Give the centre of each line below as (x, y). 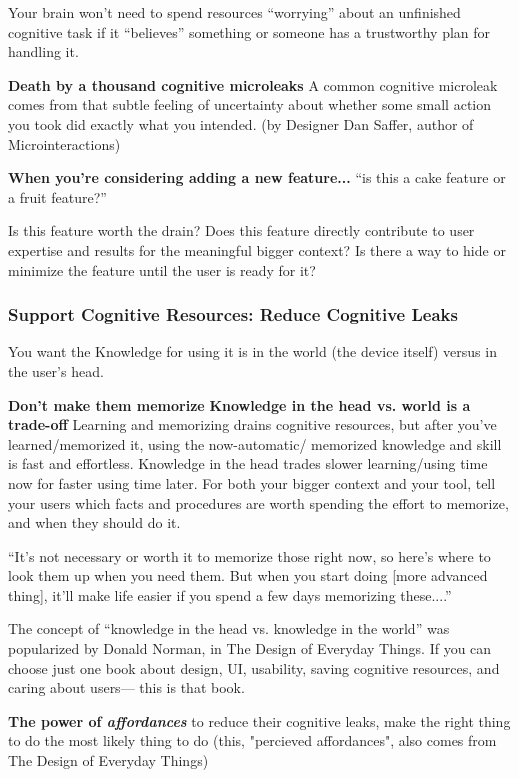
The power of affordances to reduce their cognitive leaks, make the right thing (259, 720)
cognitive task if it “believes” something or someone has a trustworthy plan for (249, 31)
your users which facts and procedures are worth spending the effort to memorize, (258, 502)
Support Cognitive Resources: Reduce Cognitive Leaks (233, 314)
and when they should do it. (94, 522)
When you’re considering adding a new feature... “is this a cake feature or (257, 177)
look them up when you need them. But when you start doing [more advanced (248, 575)
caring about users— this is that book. (126, 687)
